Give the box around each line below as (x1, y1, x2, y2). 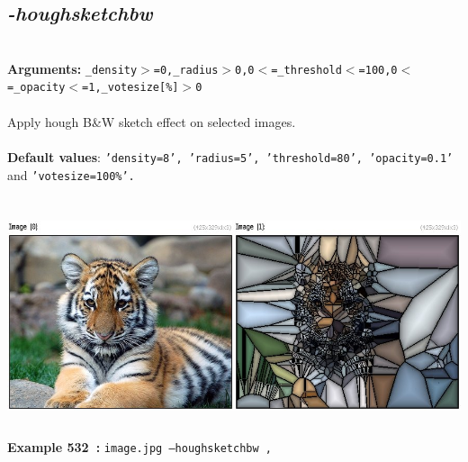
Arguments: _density (7, 59, 138, 77)
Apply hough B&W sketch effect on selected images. (7, 112, 296, 131)
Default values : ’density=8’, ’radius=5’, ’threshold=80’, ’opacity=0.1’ (7, 147, 454, 166)
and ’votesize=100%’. (7, 165, 135, 184)
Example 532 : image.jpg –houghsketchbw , (7, 438, 272, 457)
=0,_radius (153, 63, 219, 77)
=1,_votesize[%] (82, 81, 179, 95)
